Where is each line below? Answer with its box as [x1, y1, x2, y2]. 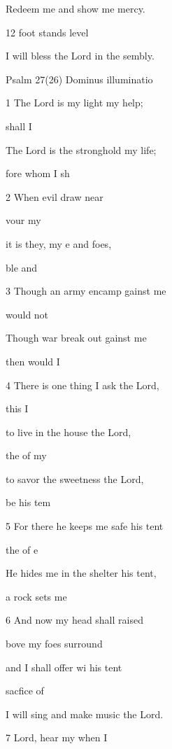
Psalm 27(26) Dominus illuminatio [6, 71, 153, 86]
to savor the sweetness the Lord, [6, 471, 144, 486]
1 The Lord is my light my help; [6, 95, 143, 110]
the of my [6, 448, 47, 463]
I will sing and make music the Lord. [6, 706, 164, 721]
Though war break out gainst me [6, 330, 147, 345]
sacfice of [6, 683, 44, 698]
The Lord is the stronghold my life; [6, 142, 157, 157]
